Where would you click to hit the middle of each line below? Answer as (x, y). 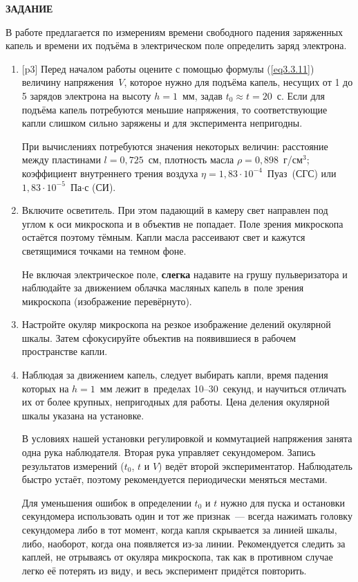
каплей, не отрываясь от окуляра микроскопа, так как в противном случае (177, 557)
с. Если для (301, 95)
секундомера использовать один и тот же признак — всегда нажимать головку (187, 516)
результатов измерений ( (73, 465)
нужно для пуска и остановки (283, 502)
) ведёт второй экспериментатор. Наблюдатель (255, 465)
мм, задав (202, 95)
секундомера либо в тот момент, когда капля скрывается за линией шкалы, (179, 529)
